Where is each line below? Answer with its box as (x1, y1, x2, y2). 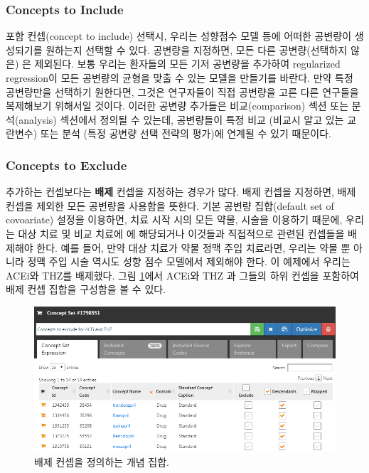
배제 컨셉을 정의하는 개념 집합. (34, 454, 169, 469)
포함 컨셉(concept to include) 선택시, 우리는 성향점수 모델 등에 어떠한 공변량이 (6, 28, 352, 43)
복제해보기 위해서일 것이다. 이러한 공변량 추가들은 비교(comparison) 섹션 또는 (6, 98, 349, 113)
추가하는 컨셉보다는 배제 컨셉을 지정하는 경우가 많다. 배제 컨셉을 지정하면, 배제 (6, 184, 356, 199)
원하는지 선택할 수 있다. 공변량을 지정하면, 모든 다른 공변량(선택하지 (46, 42, 348, 57)
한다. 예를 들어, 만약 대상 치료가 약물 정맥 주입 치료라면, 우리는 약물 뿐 (36, 240, 351, 255)
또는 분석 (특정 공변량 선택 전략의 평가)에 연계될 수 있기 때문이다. (40, 126, 331, 141)
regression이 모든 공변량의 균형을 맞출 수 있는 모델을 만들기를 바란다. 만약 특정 (6, 70, 353, 85)
